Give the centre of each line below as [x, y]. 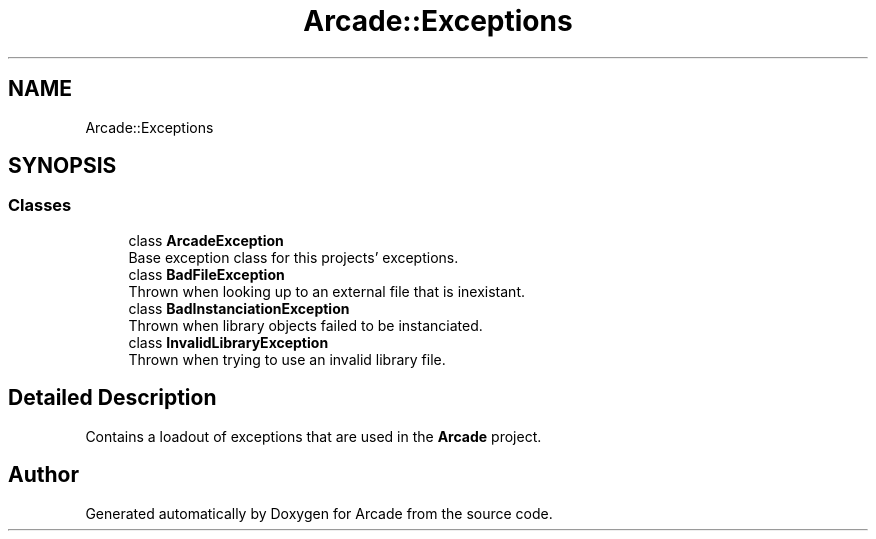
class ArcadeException [206, 240]
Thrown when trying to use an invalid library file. [287, 359]
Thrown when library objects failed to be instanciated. [305, 325]
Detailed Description [112, 398]
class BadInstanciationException [239, 308]
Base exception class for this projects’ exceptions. [293, 257]
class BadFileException [206, 274]
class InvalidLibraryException [228, 342]
